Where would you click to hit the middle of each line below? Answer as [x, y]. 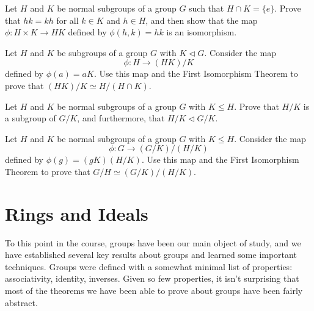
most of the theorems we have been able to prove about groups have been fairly [154, 291]
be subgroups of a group [102, 52]
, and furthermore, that [121, 118]
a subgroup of [31, 118]
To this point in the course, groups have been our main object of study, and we [153, 242]
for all [68, 20]
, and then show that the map [202, 20]
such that [206, 8]
